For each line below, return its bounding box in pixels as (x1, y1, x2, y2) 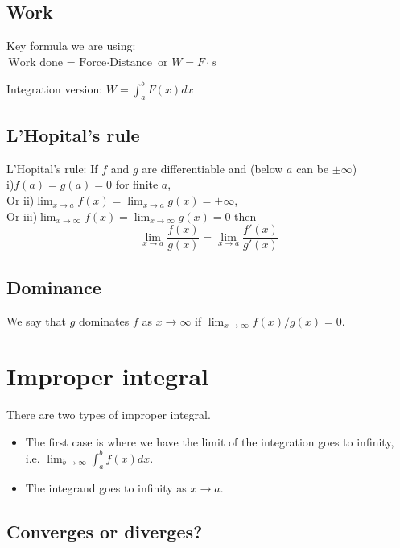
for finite (115, 176, 159, 193)
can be (296, 160, 329, 176)
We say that (6, 312, 66, 329)
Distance (109, 56, 152, 68)
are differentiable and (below (142, 160, 283, 176)
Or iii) (6, 207, 38, 224)
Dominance (6, 274, 101, 299)
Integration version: (6, 80, 103, 97)
